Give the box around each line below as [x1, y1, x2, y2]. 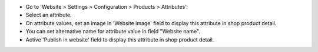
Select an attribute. [25, 12, 72, 19]
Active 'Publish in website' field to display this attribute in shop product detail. [25, 36, 214, 43]
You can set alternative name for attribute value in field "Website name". [25, 28, 200, 35]
